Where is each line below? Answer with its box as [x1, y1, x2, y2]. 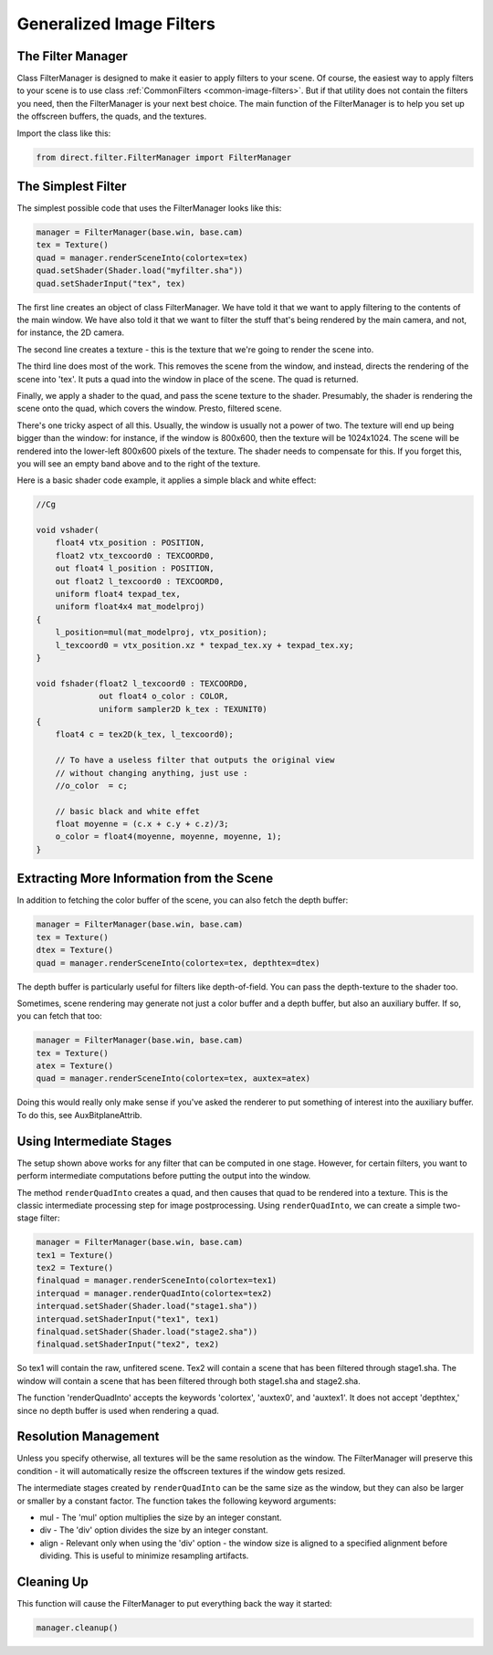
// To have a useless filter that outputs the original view [55, 755, 335, 766]
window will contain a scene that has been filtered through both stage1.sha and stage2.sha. [16, 1375, 361, 1387]
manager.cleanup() [36, 1623, 119, 1633]
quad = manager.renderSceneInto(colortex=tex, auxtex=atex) [36, 1074, 311, 1084]
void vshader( [36, 525, 100, 536]
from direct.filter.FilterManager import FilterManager [36, 152, 292, 162]
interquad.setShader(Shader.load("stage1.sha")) [36, 1301, 258, 1312]
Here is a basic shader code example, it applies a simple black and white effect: [16, 475, 317, 486]
